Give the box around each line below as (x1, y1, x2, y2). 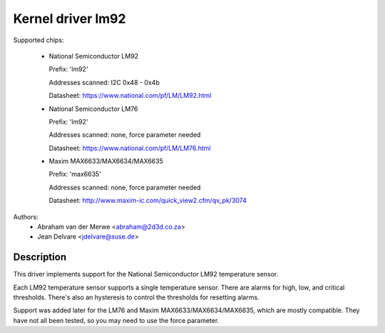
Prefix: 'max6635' (48, 170, 101, 179)
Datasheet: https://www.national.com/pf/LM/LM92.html (48, 91, 212, 100)
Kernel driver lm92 (13, 11, 126, 26)
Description (13, 251, 67, 264)
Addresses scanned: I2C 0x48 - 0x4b (48, 78, 160, 86)
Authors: (13, 212, 38, 221)
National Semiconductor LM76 (48, 104, 138, 113)
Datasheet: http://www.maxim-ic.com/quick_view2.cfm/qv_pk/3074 (48, 197, 247, 205)
